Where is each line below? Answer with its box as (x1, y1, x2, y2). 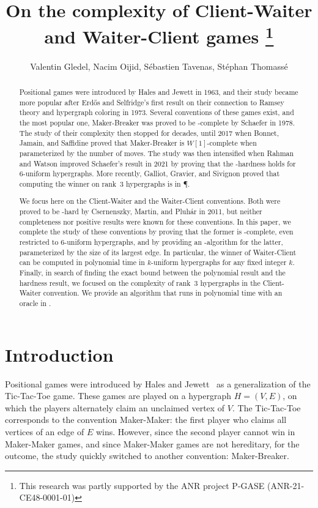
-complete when (207, 138, 257, 148)
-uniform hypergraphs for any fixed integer (151, 257, 287, 267)
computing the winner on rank (19, 178, 117, 189)
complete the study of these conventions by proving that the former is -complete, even (19, 226, 294, 237)
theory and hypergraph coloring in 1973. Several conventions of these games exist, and (19, 107, 294, 118)
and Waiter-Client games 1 (44, 21, 274, 49)
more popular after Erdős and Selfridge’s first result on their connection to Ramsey (19, 97, 284, 107)
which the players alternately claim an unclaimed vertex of (5, 401, 225, 414)
